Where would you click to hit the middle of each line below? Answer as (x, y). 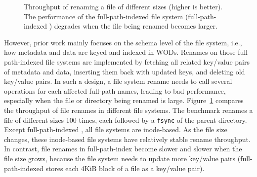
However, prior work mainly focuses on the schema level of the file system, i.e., (123, 42)
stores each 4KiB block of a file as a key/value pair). (125, 168)
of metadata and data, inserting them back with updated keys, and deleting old (125, 71)
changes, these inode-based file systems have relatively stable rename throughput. (127, 139)
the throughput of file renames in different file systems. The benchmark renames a (128, 110)
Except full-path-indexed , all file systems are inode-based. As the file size (116, 129)
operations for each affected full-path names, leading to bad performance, (115, 90)
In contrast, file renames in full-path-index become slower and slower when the (123, 149)
